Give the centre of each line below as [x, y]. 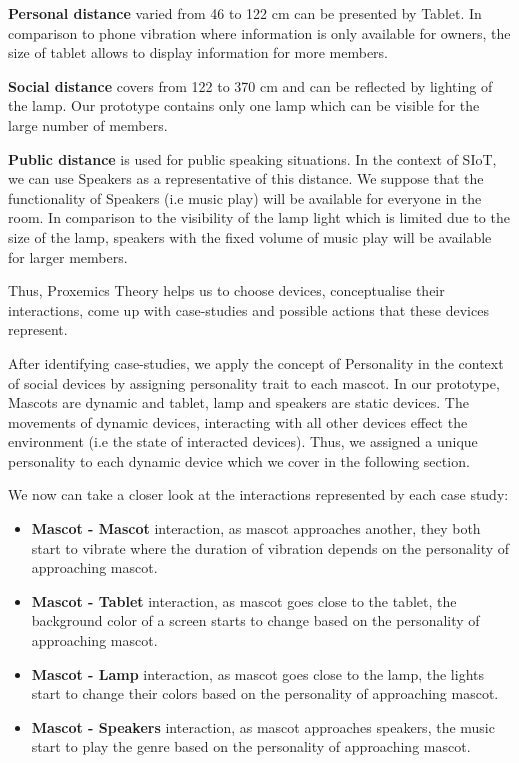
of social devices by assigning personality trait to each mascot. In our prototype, [254, 382]
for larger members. [68, 256]
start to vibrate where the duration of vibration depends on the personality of [270, 547]
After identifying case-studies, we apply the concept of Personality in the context [256, 362]
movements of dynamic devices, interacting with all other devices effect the [238, 421]
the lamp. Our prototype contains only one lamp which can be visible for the [244, 105]
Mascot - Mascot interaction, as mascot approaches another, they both [256, 528]
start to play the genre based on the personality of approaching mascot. [251, 746]
